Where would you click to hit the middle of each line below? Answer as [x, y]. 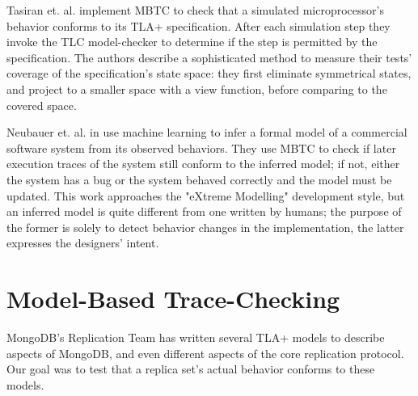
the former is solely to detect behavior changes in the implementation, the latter [205, 227]
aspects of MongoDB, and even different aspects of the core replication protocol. [205, 353]
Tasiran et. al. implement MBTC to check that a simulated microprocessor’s [195, 10]
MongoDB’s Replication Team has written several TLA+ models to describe [196, 337]
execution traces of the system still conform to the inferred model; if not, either [203, 164]
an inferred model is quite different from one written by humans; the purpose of [204, 211]
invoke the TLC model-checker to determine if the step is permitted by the [192, 42]
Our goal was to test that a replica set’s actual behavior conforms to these [191, 369]
